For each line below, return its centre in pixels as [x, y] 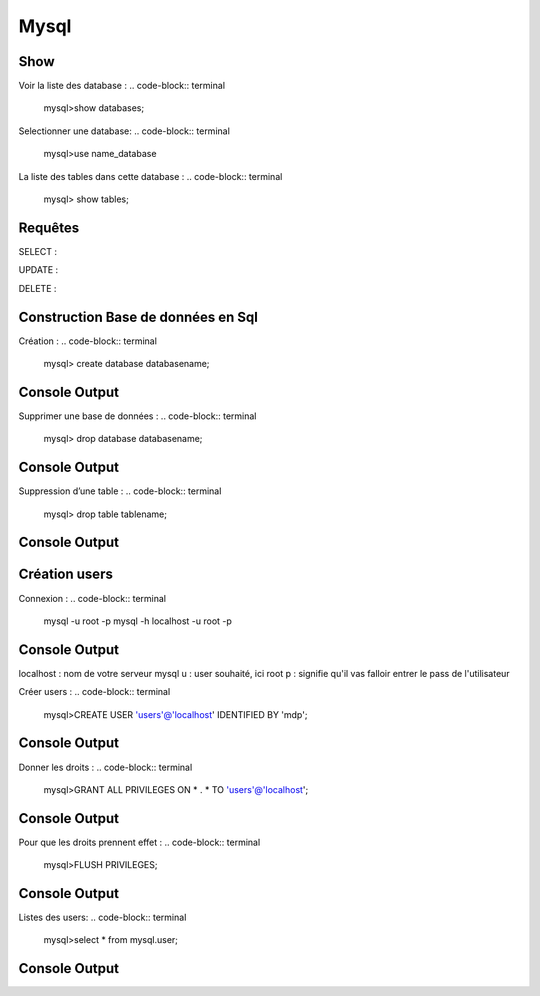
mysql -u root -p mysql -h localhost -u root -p [137, 621]
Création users [66, 574]
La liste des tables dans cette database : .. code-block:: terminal [150, 176]
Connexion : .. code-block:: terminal [92, 598]
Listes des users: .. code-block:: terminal [102, 917]
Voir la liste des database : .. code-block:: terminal [121, 86]
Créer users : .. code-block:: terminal [94, 692]
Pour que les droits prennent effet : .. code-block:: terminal [139, 842]
